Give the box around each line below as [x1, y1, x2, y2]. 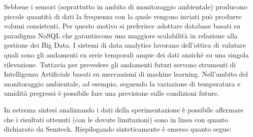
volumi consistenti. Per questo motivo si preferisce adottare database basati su [4, 21, 241, 31]
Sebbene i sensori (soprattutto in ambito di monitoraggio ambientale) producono [4, 1, 247, 11]
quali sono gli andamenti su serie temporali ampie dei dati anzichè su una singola [4, 49, 249, 59]
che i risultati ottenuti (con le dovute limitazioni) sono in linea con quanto [4, 114, 228, 124]
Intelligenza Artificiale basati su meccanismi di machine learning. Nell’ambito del [4, 69, 248, 79]
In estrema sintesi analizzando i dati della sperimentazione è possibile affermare [4, 104, 244, 114]
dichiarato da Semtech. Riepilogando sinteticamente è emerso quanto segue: [4, 124, 232, 134]
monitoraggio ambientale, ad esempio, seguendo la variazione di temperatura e [4, 78, 241, 88]
